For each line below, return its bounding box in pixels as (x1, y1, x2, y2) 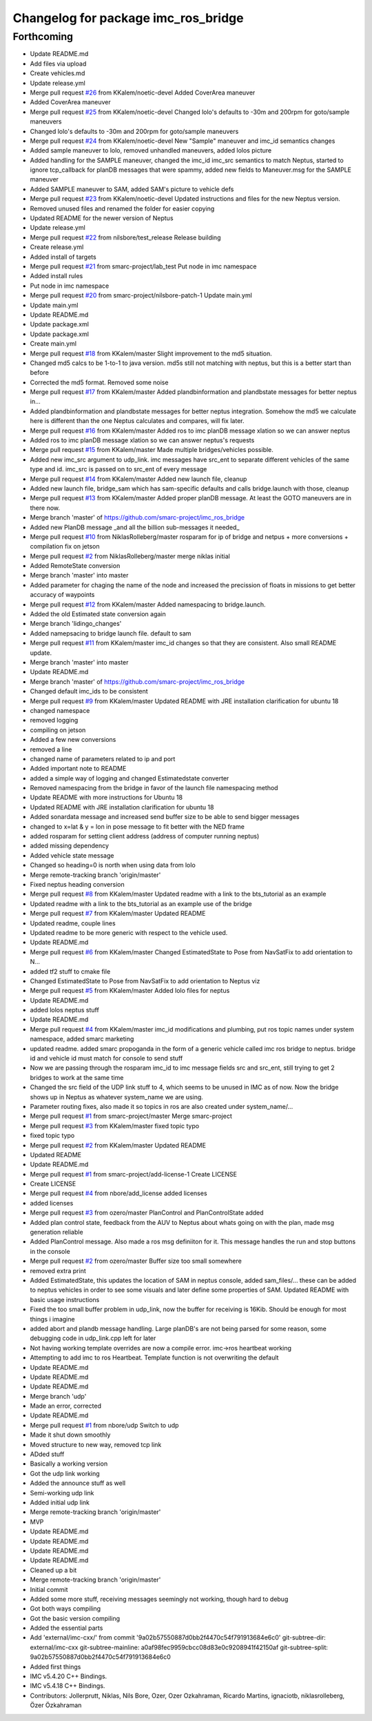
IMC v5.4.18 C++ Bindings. (30, 1682, 105, 1690)
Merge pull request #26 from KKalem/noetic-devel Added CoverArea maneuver (30, 88, 256, 97)
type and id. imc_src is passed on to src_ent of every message (30, 465, 207, 473)
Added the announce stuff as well (30, 1479, 126, 1487)
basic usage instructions (30, 1295, 100, 1304)
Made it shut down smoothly (30, 1430, 111, 1439)
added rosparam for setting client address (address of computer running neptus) (30, 832, 260, 840)
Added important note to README (30, 765, 127, 773)
